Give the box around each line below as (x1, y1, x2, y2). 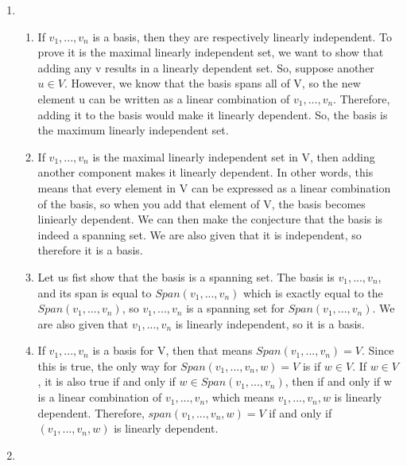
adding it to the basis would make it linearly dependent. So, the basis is (37, 106, 388, 122)
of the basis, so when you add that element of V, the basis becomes (37, 195, 366, 212)
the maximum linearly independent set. (37, 122, 229, 138)
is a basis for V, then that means (92, 342, 253, 359)
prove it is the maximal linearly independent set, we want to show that (37, 44, 384, 60)
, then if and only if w (285, 373, 392, 390)
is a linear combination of (37, 389, 162, 406)
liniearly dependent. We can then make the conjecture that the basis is (37, 211, 383, 227)
